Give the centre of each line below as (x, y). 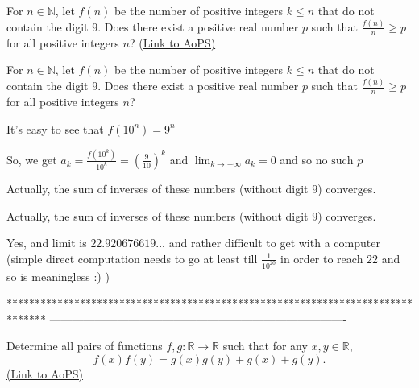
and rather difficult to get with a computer (274, 243)
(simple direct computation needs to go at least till (132, 258)
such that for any (265, 346)
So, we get (32, 159)
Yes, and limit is (47, 243)
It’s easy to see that (55, 128)
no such (334, 161)
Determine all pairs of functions (85, 346)
